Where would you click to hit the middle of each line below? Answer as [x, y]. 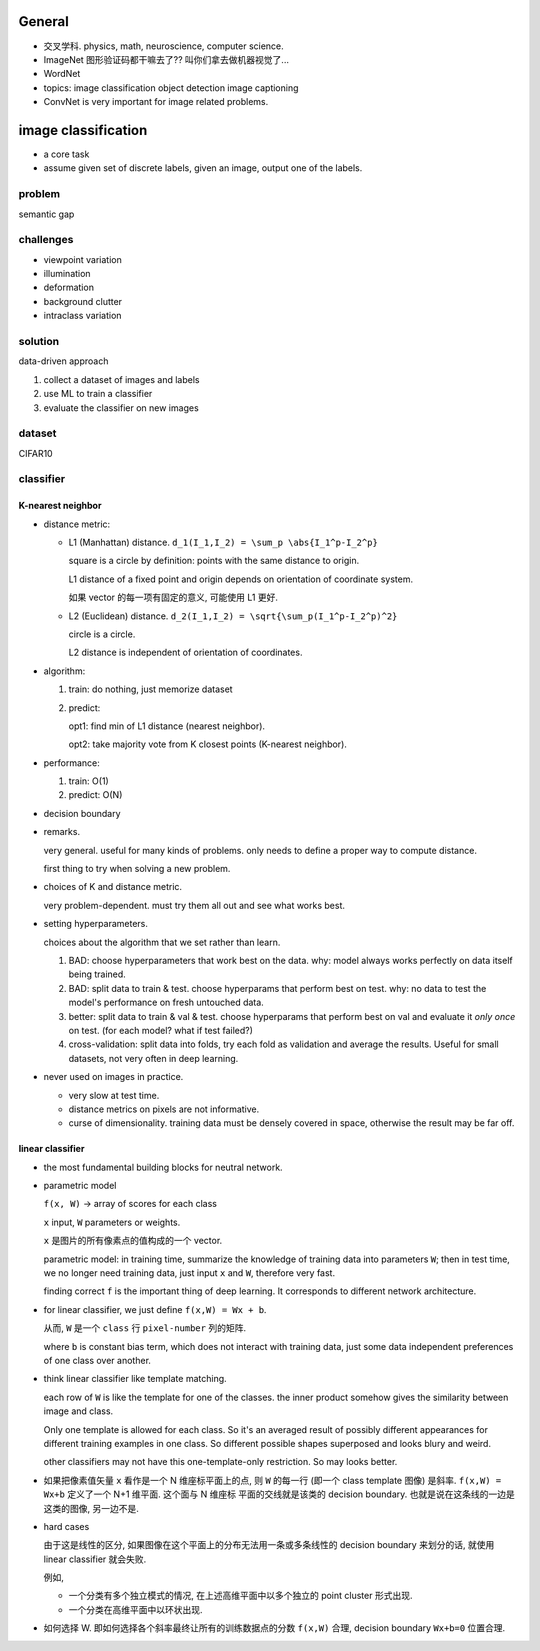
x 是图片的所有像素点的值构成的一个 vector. [133, 1241]
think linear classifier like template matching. [135, 1379]
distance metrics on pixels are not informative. [164, 1109]
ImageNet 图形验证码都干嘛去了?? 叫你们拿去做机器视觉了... [166, 59]
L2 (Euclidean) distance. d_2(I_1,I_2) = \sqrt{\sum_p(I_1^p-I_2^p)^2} [233, 616]
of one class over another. [97, 1360]
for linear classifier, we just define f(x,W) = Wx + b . [155, 1309]
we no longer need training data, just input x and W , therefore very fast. [189, 1273]
